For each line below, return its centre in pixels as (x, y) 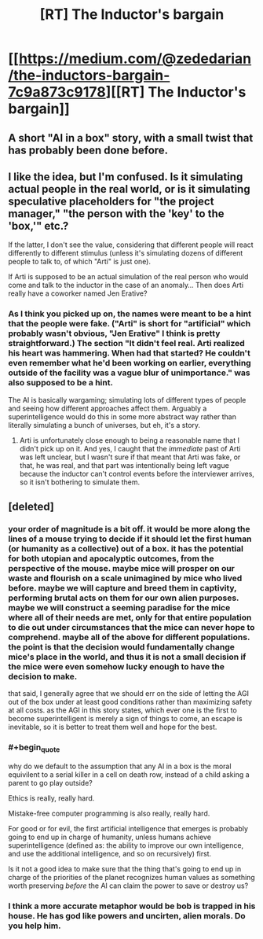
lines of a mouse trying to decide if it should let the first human (130, 539)
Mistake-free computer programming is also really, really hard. (109, 813)
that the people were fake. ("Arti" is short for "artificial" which (130, 324)
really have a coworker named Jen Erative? (78, 293)
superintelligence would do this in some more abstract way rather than (122, 416)
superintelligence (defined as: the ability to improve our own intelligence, (126, 845)
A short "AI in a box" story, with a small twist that (131, 138)
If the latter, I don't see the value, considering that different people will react (131, 245)
